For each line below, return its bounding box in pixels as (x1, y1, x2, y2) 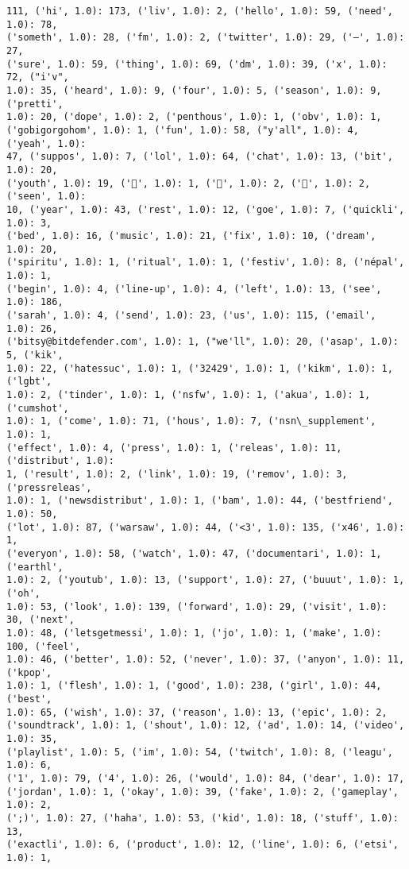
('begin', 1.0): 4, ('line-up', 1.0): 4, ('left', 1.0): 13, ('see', (6, 283, 382, 295)
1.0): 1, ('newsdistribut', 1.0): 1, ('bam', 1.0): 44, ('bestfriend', (6, 495, 393, 507)
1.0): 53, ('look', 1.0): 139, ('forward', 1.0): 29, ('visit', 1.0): (6, 601, 388, 612)
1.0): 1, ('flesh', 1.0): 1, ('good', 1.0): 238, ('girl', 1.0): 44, (6, 680, 382, 692)
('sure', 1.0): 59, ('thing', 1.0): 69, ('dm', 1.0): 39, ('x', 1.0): (6, 58, 388, 70)
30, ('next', (6, 614, 75, 626)
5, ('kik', (6, 350, 64, 361)
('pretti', (6, 98, 64, 110)
